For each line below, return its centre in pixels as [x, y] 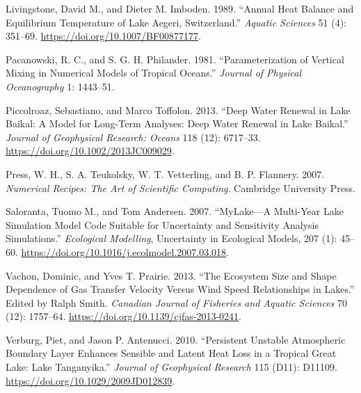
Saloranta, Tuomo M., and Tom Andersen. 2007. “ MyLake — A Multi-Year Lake [175, 211]
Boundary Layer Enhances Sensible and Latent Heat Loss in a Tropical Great [171, 353]
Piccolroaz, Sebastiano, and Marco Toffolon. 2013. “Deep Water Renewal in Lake [178, 110]
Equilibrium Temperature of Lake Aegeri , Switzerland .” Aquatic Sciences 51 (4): [176, 22]
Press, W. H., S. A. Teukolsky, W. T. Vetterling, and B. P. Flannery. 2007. [165, 174]
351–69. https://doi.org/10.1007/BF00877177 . [103, 36]
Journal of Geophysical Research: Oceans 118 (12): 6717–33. [133, 137]
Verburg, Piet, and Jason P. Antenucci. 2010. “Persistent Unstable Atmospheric [176, 339]
